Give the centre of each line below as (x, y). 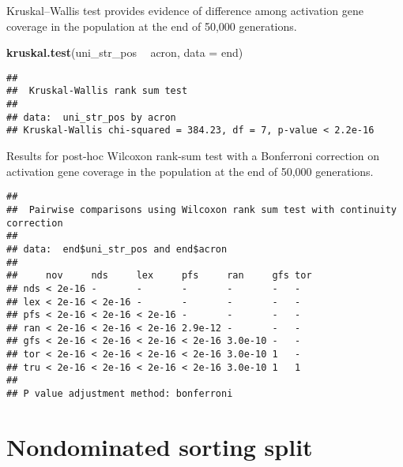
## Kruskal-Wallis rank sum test (97, 91)
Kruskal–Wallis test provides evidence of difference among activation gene (185, 10)
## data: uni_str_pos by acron (91, 117)
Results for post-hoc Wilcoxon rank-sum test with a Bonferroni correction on (193, 156)
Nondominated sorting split (160, 446)
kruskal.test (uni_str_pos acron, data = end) (125, 52)
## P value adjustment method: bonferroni (120, 394)
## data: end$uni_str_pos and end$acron (117, 249)
